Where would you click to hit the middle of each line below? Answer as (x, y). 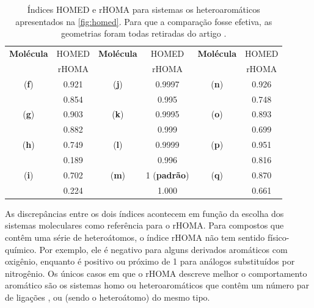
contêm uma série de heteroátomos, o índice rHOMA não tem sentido (135, 237)
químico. (21, 249)
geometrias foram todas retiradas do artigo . (144, 33)
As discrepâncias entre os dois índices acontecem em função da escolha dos (144, 213)
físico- (279, 237)
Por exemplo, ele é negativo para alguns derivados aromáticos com (163, 249)
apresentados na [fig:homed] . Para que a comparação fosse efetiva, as (144, 21)
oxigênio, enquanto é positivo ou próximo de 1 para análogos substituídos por (150, 261)
